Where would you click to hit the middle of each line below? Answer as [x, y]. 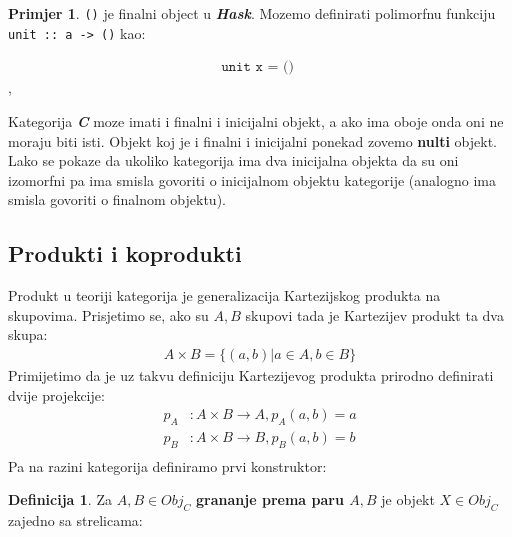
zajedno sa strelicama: [75, 520]
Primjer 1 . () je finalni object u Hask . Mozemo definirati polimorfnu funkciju [252, 13]
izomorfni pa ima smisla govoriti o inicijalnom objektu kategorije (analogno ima [252, 179]
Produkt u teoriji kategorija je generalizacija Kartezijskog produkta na [224, 295]
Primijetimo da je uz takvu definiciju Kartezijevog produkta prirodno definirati [251, 374]
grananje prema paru [270, 499]
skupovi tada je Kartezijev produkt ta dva [374, 314]
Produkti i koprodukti [125, 253]
